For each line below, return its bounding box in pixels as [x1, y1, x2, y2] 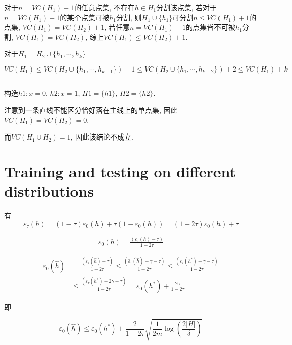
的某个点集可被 [60, 12, 110, 22]
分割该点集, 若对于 [156, 2, 217, 12]
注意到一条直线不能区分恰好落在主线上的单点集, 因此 [4, 104, 178, 115]
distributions [4, 181, 94, 201]
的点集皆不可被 [186, 22, 236, 32]
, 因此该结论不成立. [70, 131, 133, 142]
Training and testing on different [4, 161, 236, 181]
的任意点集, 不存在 [74, 2, 135, 12]
